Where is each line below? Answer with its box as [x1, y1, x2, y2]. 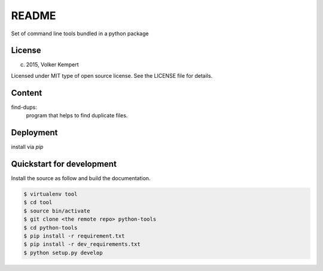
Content [11, 87, 42, 98]
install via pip [11, 144, 44, 151]
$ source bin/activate [23, 207, 90, 214]
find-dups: [11, 103, 37, 111]
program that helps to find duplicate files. [26, 112, 128, 119]
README [11, 9, 56, 22]
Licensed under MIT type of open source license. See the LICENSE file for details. [11, 72, 213, 79]
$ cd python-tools [23, 224, 78, 231]
